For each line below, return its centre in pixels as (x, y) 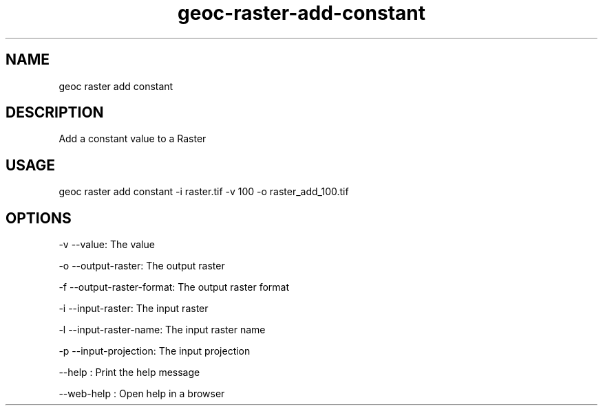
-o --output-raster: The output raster (142, 266)
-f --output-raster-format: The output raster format (174, 287)
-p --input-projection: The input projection (155, 351)
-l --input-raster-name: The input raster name (162, 330)
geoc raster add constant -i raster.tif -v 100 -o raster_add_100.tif (204, 192)
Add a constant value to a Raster (133, 139)
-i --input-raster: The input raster (134, 309)
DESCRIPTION (55, 113)
